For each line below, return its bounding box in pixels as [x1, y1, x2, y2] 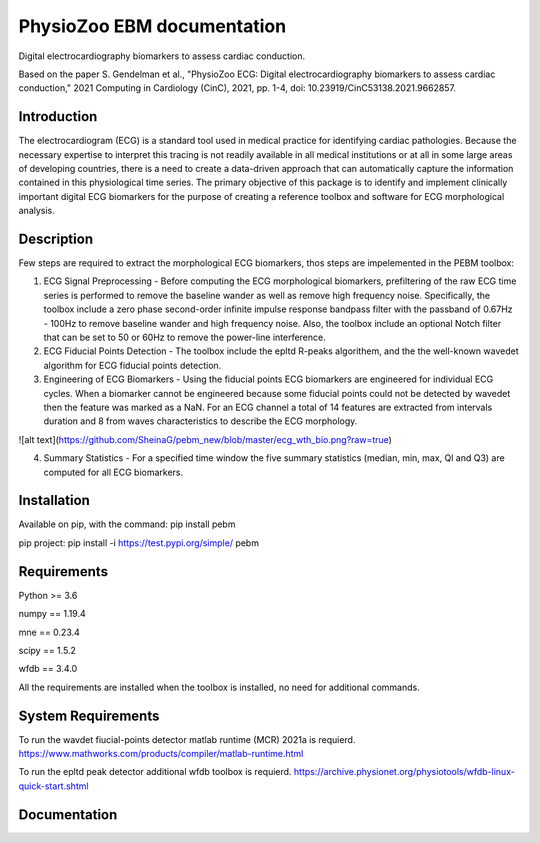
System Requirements [18, 707, 160, 724]
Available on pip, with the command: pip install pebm [18, 518, 236, 530]
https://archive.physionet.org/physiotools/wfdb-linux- [293, 766, 515, 778]
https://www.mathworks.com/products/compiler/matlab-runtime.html [18, 748, 304, 760]
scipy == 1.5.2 [18, 644, 77, 656]
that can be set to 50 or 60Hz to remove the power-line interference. [43, 331, 326, 344]
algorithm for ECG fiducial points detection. [43, 359, 222, 371]
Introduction [18, 108, 98, 125]
